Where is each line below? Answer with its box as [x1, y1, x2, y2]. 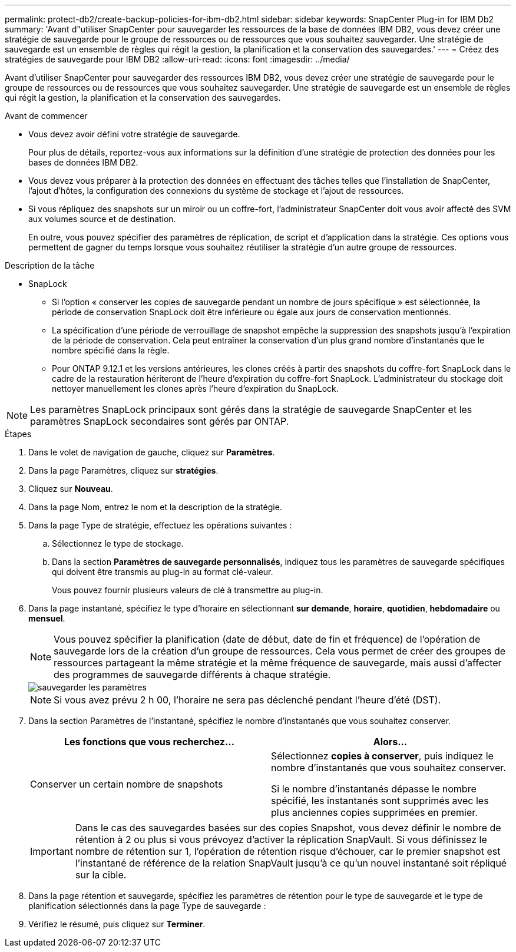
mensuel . [28, 613, 65, 623]
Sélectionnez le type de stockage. [52, 538, 184, 548]
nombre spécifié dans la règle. [52, 345, 170, 355]
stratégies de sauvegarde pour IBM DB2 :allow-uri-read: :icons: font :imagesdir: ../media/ [5, 54, 350, 64]
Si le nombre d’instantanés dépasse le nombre [271, 783, 477, 795]
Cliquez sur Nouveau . [28, 484, 113, 494]
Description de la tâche [5, 260, 95, 270]
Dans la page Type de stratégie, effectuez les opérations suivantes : [28, 520, 292, 530]
